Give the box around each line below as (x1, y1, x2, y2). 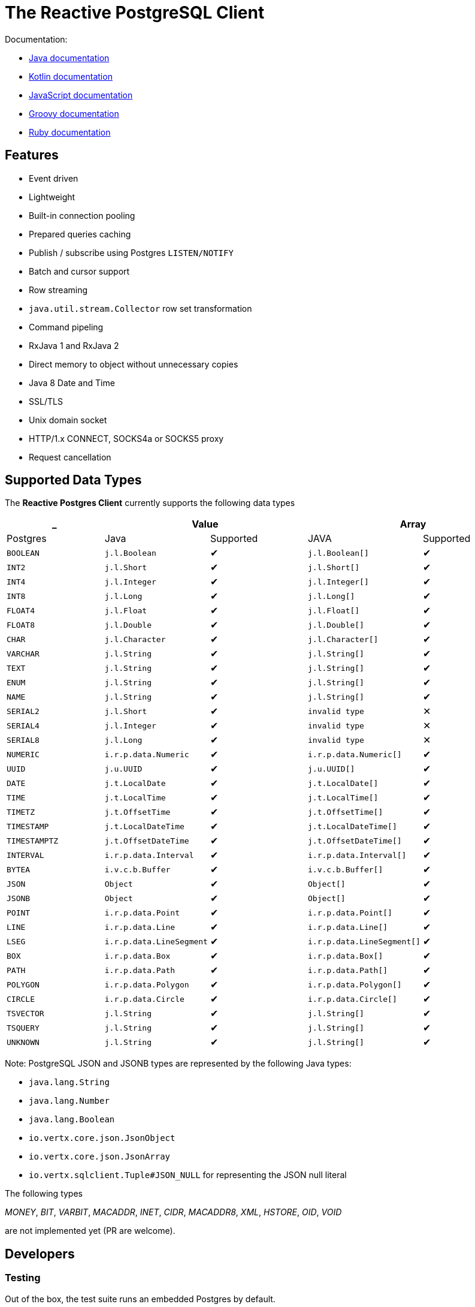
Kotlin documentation (29, 71, 113, 82)
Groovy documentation (29, 108, 119, 119)
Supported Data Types (5, 472, 142, 488)
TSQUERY (7, 1023, 40, 1032)
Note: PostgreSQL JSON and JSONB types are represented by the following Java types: (5, 1058, 352, 1069)
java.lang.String (29, 1077, 110, 1088)
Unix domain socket (29, 414, 107, 425)
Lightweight (29, 191, 75, 202)
